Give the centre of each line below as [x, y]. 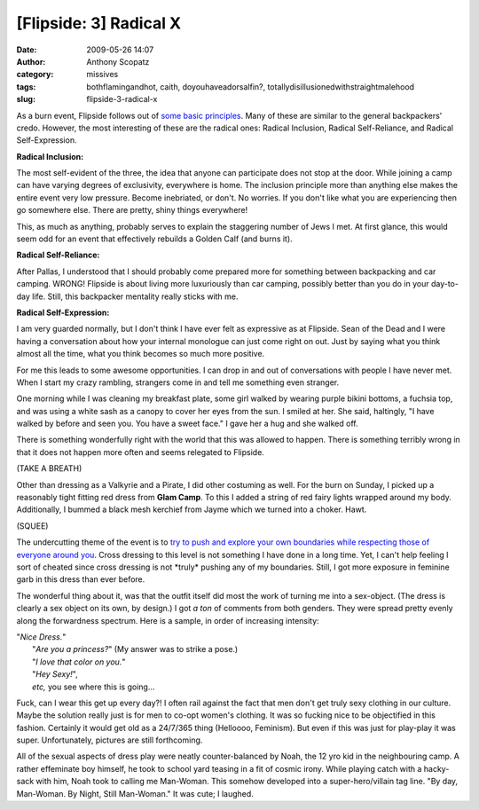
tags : [26, 87]
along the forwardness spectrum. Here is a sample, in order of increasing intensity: [168, 620]
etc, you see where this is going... [94, 687]
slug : [26, 99]
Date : [27, 50]
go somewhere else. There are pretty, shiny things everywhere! [132, 210]
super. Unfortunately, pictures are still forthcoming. [110, 740]
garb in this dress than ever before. [81, 579]
